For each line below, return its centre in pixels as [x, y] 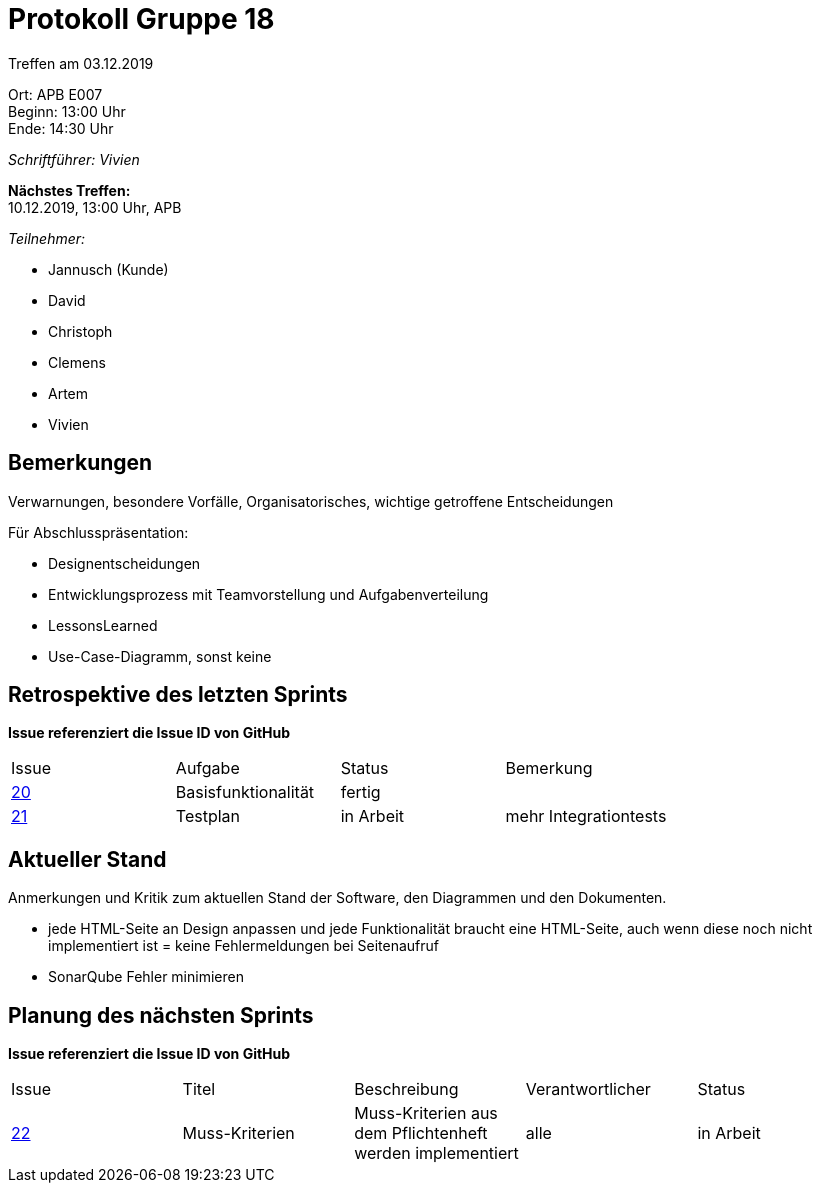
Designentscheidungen [124, 563]
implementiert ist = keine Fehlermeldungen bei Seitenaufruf [244, 946]
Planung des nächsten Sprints [161, 1015]
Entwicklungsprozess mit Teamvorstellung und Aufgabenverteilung [268, 594]
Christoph [80, 331]
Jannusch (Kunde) [108, 269]
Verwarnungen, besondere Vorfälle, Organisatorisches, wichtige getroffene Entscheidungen [311, 501]
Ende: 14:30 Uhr [61, 128]
